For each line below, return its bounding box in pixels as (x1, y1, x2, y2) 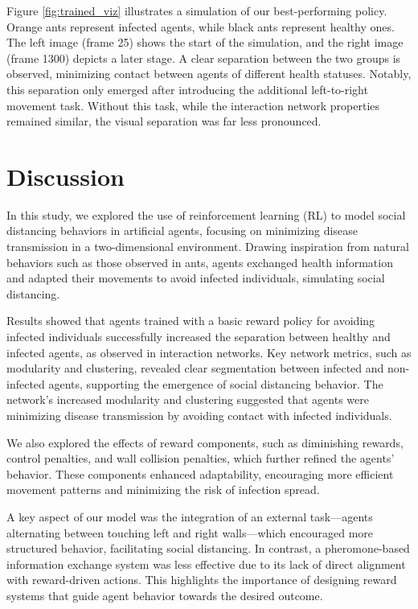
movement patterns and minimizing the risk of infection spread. (6, 481, 320, 498)
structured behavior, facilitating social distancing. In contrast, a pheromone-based (6, 540, 410, 557)
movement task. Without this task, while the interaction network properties (6, 97, 380, 113)
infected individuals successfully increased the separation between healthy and (6, 328, 391, 345)
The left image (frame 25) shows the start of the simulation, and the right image (6, 34, 404, 51)
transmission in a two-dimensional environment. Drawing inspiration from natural (6, 238, 409, 255)
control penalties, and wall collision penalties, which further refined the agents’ (6, 450, 395, 467)
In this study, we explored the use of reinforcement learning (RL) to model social (6, 206, 406, 223)
